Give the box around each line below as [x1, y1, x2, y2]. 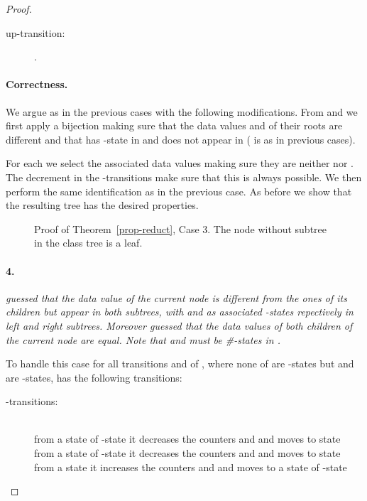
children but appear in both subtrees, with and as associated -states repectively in [6, 304, 354, 319]
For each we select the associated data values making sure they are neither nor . [6, 156, 354, 171]
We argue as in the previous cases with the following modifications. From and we [6, 104, 358, 119]
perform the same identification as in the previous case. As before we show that [6, 183, 352, 198]
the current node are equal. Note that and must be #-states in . [6, 332, 281, 347]
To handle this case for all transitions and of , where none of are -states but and [6, 356, 354, 371]
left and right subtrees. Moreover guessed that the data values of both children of [6, 318, 353, 333]
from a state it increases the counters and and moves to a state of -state [34, 459, 347, 474]
